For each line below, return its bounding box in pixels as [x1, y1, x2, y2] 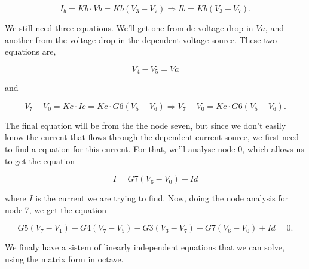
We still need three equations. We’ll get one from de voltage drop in [5, 22, 253, 34]
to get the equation [5, 154, 75, 167]
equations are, [5, 45, 56, 58]
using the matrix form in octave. [5, 252, 124, 265]
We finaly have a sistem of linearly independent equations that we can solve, [5, 241, 284, 253]
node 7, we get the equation [5, 203, 106, 216]
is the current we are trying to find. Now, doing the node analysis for [35, 192, 289, 204]
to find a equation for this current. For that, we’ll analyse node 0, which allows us [5, 143, 304, 155]
